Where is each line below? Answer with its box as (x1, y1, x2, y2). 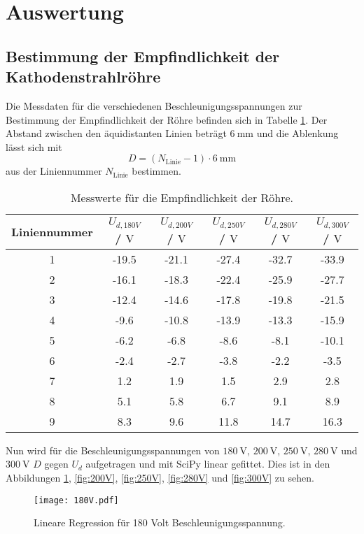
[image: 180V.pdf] (34, 495, 119, 505)
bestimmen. (132, 164, 181, 178)
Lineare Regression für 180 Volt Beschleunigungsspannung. (34, 515, 286, 530)
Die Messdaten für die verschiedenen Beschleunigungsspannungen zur (6, 98, 302, 113)
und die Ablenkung (256, 126, 339, 140)
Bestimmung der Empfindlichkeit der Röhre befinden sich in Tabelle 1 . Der (6, 112, 328, 127)
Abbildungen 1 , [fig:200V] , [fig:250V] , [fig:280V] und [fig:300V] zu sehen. (6, 470, 314, 485)
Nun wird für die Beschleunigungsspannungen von (6, 442, 220, 457)
